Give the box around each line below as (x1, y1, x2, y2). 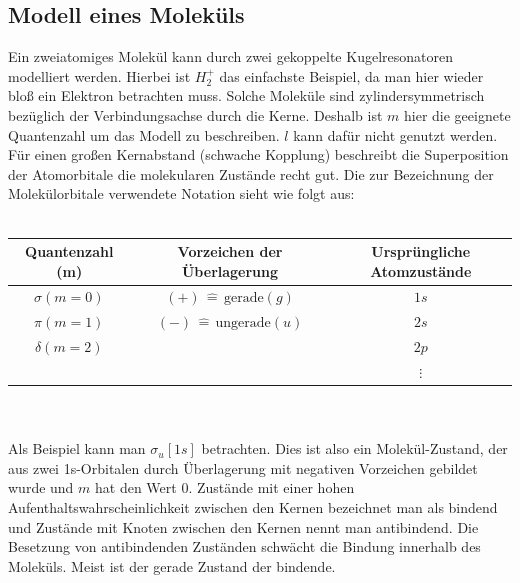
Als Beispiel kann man (8, 438, 146, 459)
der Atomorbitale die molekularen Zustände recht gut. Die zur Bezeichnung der (8, 163, 494, 184)
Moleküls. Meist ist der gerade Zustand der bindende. (8, 555, 336, 576)
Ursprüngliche (371, 241, 471, 262)
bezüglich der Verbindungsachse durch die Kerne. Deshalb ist (8, 104, 383, 125)
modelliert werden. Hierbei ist (8, 65, 191, 86)
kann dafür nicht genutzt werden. (293, 124, 498, 145)
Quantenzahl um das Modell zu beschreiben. (8, 124, 280, 145)
